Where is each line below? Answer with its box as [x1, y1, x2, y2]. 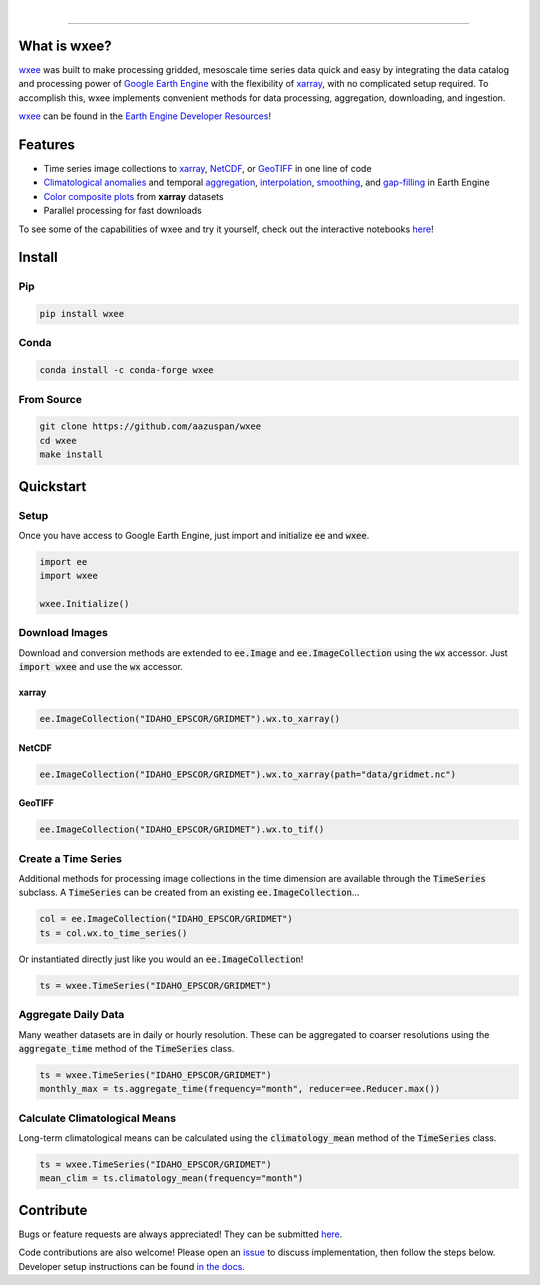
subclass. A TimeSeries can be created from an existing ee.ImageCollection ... [18, 886, 360, 899]
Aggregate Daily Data [18, 1008, 125, 1022]
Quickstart [18, 478, 87, 495]
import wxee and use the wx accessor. [18, 661, 184, 673]
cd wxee [39, 435, 77, 446]
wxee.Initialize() [39, 598, 130, 610]
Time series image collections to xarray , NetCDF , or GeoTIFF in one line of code [43, 162, 372, 174]
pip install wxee [39, 308, 125, 320]
